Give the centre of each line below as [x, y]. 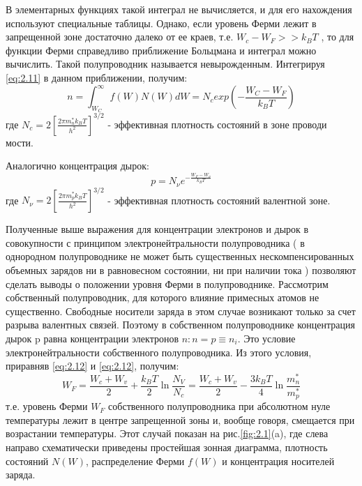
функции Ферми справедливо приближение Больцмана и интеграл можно [161, 50]
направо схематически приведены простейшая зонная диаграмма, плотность [167, 447]
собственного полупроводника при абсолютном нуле [219, 406]
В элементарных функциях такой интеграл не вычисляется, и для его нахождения [179, 9]
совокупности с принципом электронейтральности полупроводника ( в [155, 242]
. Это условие [266, 338]
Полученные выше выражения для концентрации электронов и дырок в [157, 229]
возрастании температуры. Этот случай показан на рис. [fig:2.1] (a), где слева [167, 433]
